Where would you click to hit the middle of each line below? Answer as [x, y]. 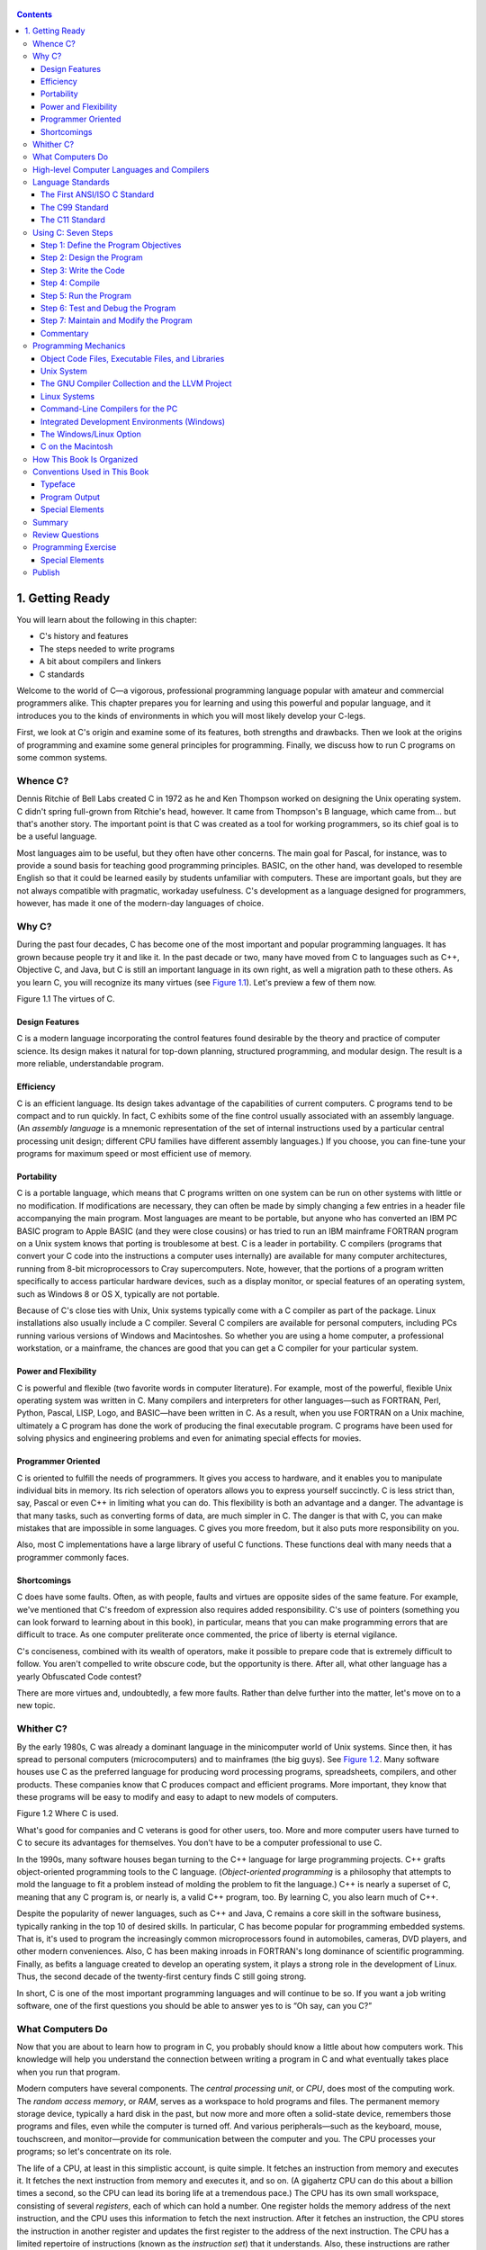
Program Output [71, 497]
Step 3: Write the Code [83, 270]
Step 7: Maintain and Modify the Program [117, 320]
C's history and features [84, 636]
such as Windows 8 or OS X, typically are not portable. [118, 1294]
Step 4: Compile [71, 283]
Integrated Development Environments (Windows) [133, 421]
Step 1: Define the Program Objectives [111, 245]
